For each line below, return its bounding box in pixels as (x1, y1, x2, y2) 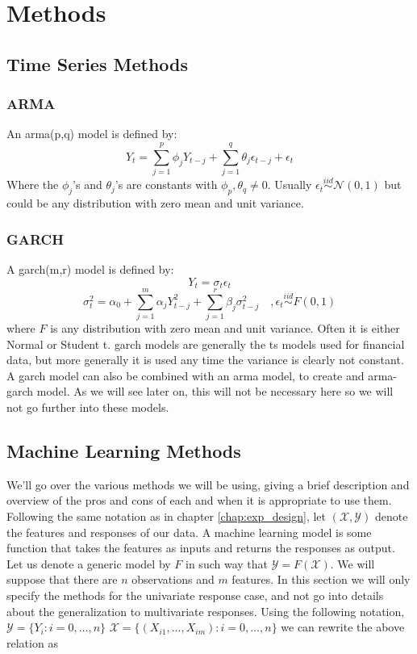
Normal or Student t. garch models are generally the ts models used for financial (6, 335, 405, 352)
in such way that (186, 555, 268, 572)
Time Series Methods (6, 51, 189, 76)
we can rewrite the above (281, 618, 405, 635)
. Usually (267, 176, 312, 193)
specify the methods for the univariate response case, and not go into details (6, 587, 384, 604)
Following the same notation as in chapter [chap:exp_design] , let (6, 508, 326, 525)
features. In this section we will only (231, 571, 411, 588)
